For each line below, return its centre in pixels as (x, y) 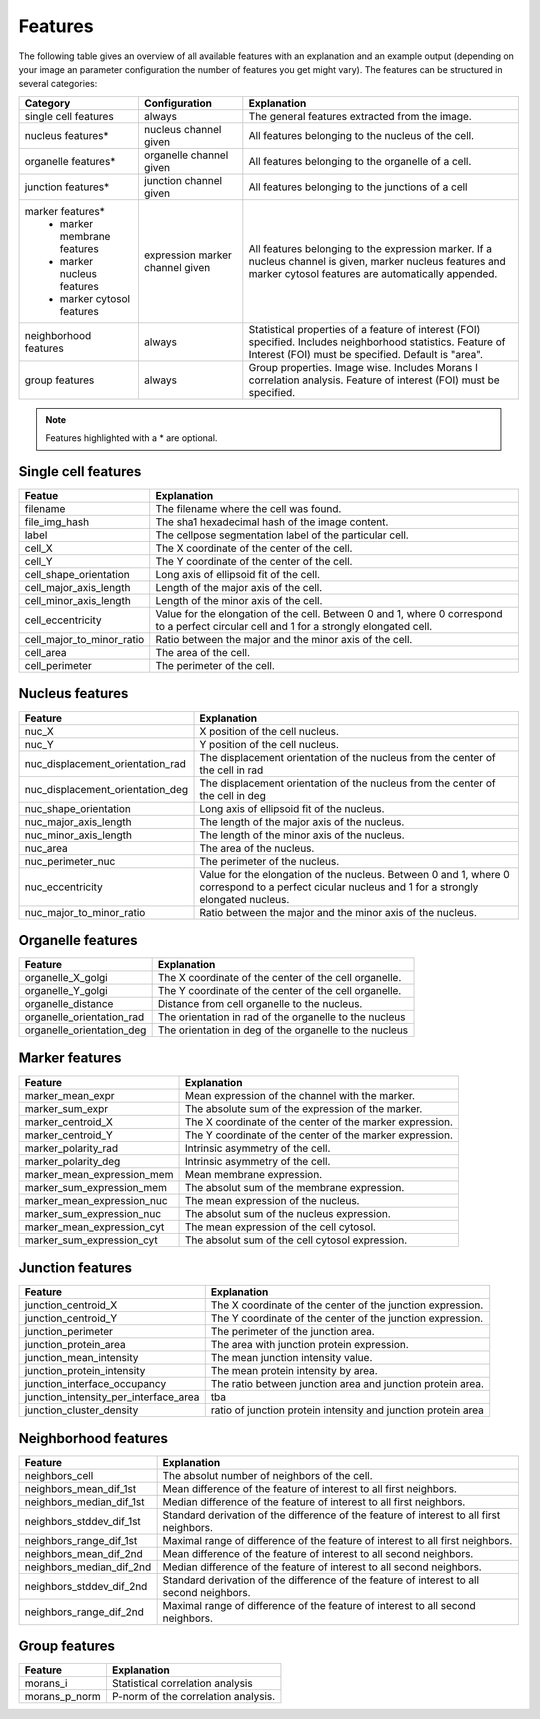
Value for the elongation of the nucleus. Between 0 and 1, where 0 (354, 874)
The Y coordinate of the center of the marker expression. (319, 1135)
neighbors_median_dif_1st (84, 1502)
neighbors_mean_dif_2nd (84, 1553)
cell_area (45, 653)
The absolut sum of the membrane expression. (294, 1187)
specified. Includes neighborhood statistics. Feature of (377, 342)
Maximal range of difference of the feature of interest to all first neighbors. (337, 1540)
